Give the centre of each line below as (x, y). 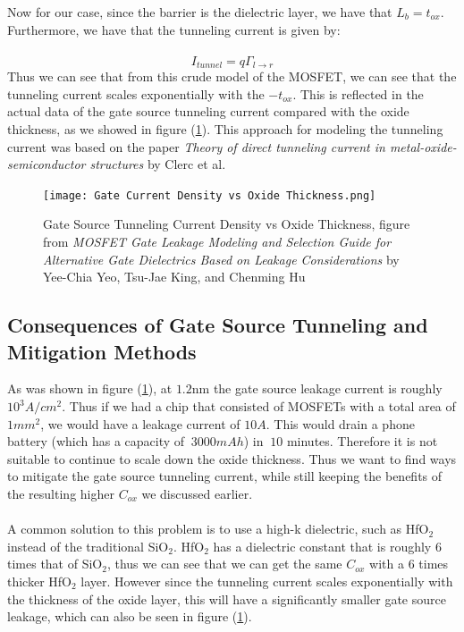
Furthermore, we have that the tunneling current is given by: (174, 29)
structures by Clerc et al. (158, 164)
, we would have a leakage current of (140, 423)
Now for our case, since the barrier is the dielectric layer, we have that (200, 12)
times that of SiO (55, 564)
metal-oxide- (423, 146)
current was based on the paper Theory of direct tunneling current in (196, 146)
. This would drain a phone (340, 423)
